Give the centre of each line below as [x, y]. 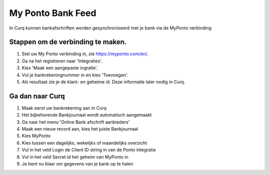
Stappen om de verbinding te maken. [68, 42]
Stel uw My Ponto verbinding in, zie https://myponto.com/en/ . [85, 54]
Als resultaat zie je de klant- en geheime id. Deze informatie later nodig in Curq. [103, 82]
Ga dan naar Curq [37, 96]
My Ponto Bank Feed [53, 13]
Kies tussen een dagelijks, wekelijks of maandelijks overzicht [84, 143]
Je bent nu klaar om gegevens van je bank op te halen [77, 164]
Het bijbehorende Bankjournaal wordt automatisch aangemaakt [87, 115]
